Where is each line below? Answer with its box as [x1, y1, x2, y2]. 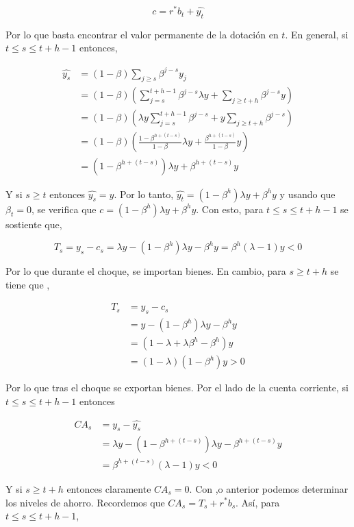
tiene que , [5, 277, 50, 291]
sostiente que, [5, 217, 62, 231]
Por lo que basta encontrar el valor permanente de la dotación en [5, 27, 279, 41]
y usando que [279, 186, 336, 201]
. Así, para [236, 495, 280, 509]
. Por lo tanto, [114, 186, 174, 201]
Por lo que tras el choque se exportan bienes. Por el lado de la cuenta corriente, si [5, 380, 349, 395]
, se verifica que [31, 201, 97, 216]
